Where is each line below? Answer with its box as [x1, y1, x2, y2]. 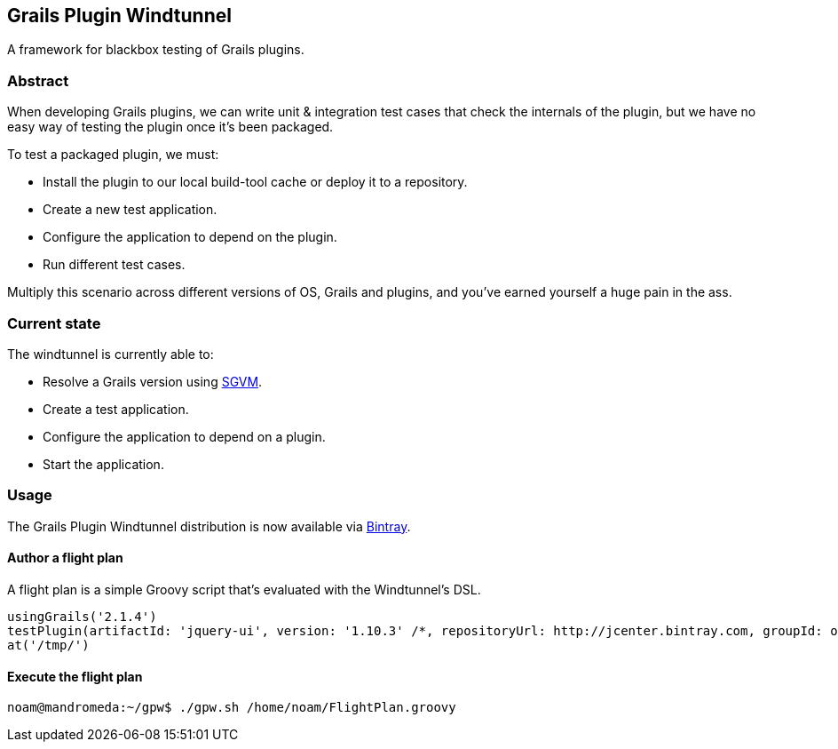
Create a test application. [43, 401, 189, 417]
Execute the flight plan [7, 668, 143, 684]
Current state [7, 314, 101, 332]
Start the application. [43, 456, 164, 472]
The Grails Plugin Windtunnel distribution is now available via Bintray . [7, 518, 411, 534]
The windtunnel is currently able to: [7, 346, 214, 362]
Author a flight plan [7, 550, 123, 566]
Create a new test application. [43, 202, 217, 218]
